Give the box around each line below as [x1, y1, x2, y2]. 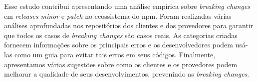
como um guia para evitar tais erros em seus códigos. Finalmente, [14, 49, 216, 59]
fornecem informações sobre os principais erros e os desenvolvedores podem [4, 40, 233, 50]
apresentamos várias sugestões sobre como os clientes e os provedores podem [4, 59, 238, 69]
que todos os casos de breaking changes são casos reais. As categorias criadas [4, 30, 238, 40]
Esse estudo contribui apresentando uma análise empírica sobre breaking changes [4, 1, 251, 11]
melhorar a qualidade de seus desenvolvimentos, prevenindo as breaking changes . [4, 69, 250, 79]
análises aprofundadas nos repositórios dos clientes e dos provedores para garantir [4, 20, 254, 31]
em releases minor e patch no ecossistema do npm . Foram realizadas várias [4, 10, 232, 21]
